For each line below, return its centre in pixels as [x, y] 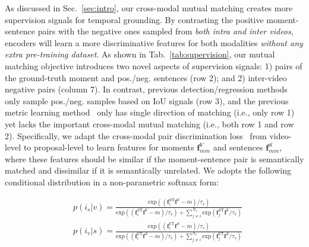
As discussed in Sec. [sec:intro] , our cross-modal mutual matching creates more [149, 8]
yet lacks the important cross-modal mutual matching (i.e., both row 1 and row [149, 123]
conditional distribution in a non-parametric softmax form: [112, 182]
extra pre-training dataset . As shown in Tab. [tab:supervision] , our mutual [140, 54]
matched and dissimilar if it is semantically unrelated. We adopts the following [148, 170]
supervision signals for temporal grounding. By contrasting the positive [134, 19]
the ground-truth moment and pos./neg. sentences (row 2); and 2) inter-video [146, 77]
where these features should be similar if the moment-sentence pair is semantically [154, 158]
